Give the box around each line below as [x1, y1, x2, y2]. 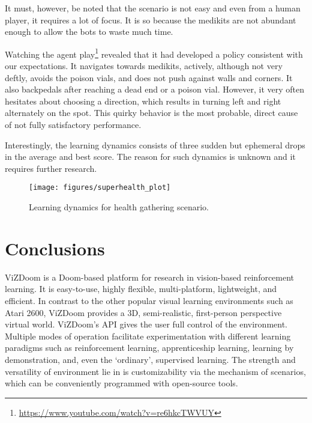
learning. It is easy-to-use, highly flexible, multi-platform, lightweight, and [5, 282, 277, 295]
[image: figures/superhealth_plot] [29, 183, 171, 192]
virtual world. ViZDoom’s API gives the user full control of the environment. [5, 318, 288, 330]
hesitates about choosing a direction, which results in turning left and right [5, 94, 281, 107]
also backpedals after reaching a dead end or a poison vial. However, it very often [5, 83, 304, 96]
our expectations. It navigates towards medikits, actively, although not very [5, 59, 283, 72]
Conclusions [5, 236, 105, 260]
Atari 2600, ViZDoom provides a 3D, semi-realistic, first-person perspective [5, 306, 282, 318]
